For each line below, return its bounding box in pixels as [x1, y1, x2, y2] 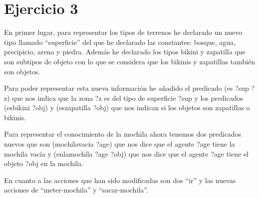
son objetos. [4, 66, 40, 76]
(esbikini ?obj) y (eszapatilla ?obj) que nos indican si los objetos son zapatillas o [4, 102, 250, 113]
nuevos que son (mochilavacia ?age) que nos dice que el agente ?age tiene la [4, 139, 235, 149]
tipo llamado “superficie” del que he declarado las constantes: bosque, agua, [4, 36, 236, 47]
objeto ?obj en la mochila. [4, 158, 84, 169]
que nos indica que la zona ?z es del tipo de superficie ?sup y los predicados [12, 92, 244, 103]
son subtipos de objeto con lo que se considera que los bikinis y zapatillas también [4, 56, 256, 66]
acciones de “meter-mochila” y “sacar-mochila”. [4, 185, 148, 195]
